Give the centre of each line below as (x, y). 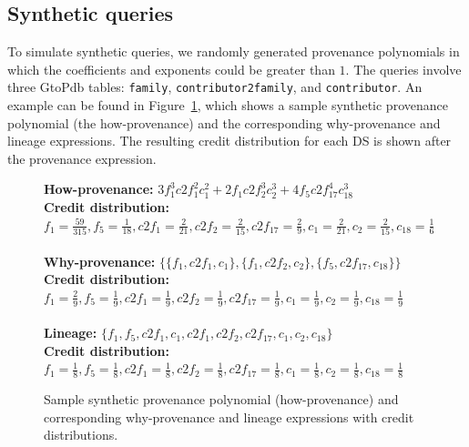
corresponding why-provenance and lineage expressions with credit (229, 417)
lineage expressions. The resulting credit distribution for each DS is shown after (229, 141)
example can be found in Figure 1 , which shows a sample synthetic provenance (228, 105)
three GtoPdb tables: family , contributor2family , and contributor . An (215, 87)
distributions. (81, 435)
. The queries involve (403, 69)
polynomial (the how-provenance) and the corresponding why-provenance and (224, 122)
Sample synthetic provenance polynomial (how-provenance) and (221, 399)
